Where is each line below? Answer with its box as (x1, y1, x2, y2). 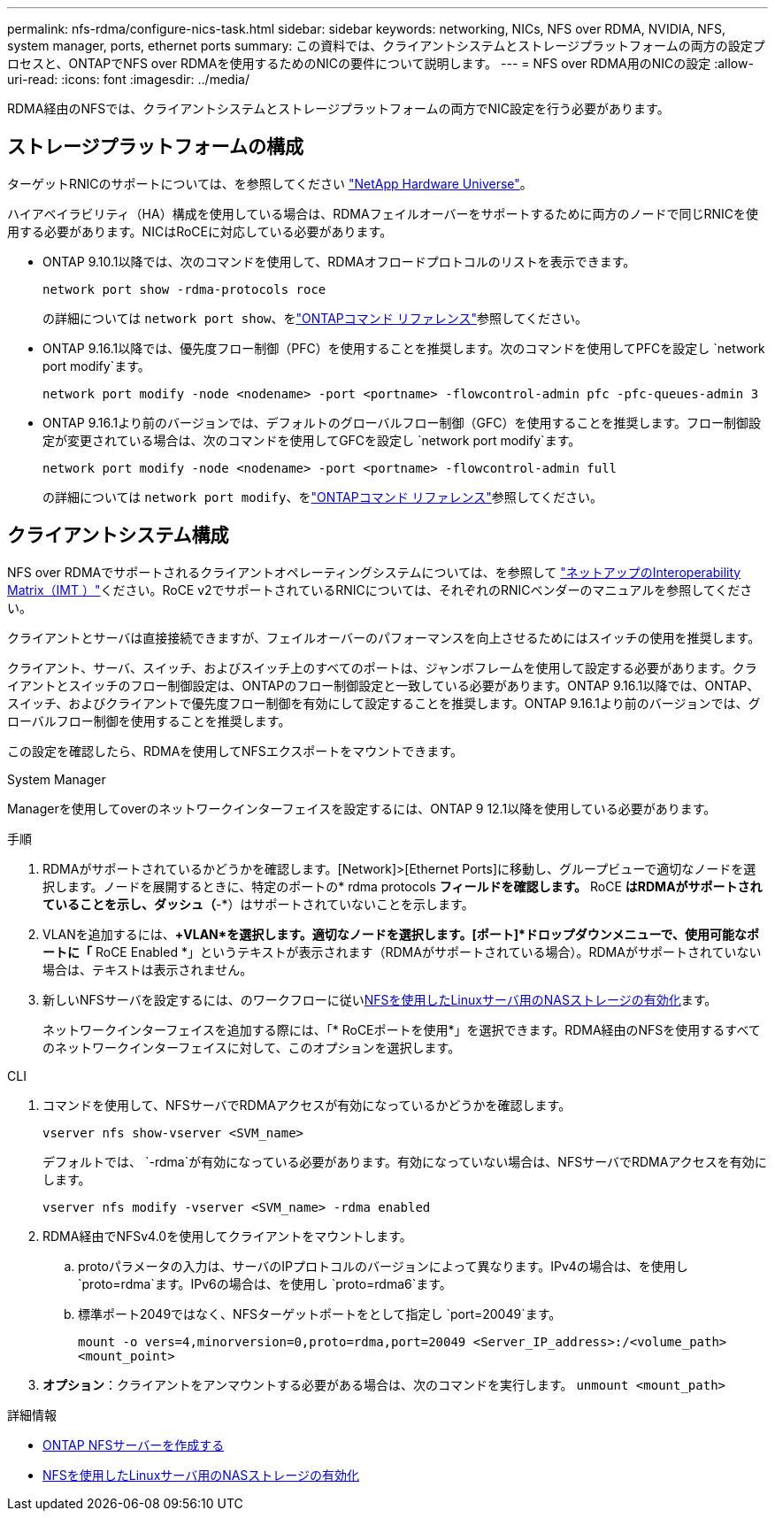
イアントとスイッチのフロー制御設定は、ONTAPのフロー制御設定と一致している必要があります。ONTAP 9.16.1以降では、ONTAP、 (7, 677, 760, 693)
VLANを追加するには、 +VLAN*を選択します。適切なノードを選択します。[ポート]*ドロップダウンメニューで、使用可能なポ (42, 926, 759, 942)
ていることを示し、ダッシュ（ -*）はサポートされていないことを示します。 (42, 896, 474, 912)
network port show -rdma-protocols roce (42, 281, 326, 297)
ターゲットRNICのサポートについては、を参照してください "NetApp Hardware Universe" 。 (7, 175, 533, 191)
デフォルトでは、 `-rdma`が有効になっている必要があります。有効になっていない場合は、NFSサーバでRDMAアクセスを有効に (42, 1153, 767, 1169)
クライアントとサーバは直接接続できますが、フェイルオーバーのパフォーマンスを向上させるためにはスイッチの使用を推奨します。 (7, 629, 761, 645)
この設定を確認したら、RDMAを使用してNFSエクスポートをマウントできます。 (7, 743, 463, 759)
